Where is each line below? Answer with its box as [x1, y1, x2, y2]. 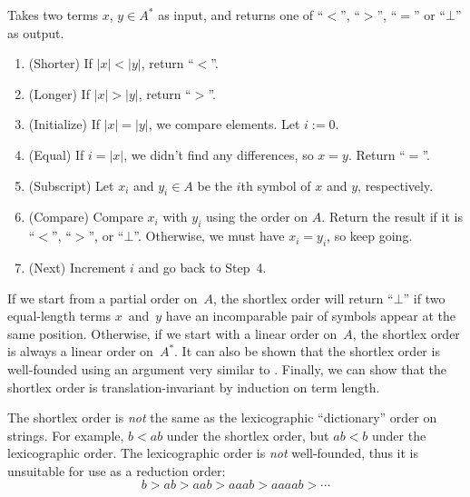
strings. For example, [7, 425, 124, 444]
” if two [403, 288, 446, 307]
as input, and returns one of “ [158, 5, 324, 24]
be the [197, 175, 233, 194]
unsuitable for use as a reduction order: [7, 461, 226, 480]
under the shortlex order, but [166, 425, 329, 444]
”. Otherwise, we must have [133, 226, 285, 245]
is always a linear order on [7, 342, 153, 361]
